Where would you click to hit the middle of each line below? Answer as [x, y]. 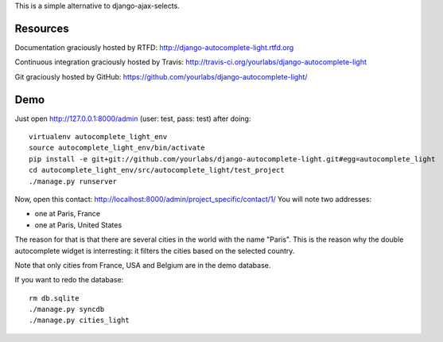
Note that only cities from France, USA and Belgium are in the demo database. [143, 265]
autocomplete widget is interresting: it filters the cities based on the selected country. [155, 251]
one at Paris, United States [78, 225]
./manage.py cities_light [80, 321]
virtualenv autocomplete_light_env [98, 136]
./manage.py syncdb [67, 309]
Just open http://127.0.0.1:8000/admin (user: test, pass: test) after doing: [133, 119]
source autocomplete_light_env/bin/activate [117, 148]
